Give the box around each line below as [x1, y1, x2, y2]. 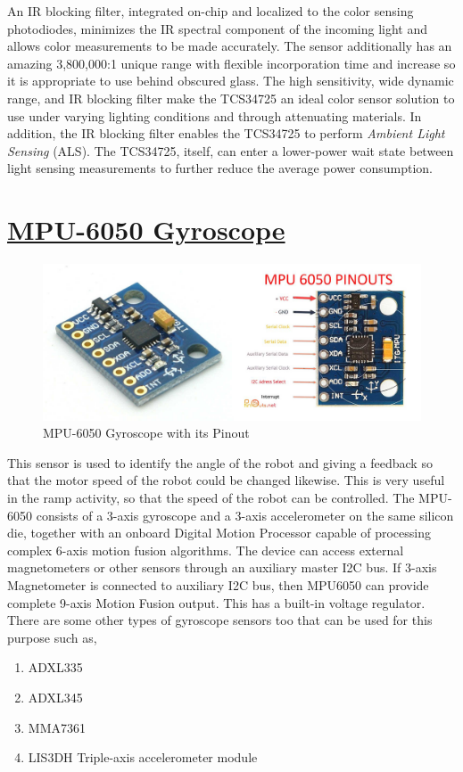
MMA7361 [28, 718, 86, 736]
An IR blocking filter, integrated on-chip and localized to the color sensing [7, 2, 414, 20]
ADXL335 [28, 658, 83, 677]
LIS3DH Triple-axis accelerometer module [28, 748, 258, 767]
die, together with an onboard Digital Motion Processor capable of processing [7, 523, 431, 542]
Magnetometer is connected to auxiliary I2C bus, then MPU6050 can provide [7, 575, 429, 594]
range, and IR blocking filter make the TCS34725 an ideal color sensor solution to [7, 88, 455, 107]
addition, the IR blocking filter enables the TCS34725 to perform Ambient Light [7, 124, 445, 143]
